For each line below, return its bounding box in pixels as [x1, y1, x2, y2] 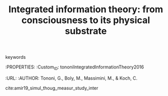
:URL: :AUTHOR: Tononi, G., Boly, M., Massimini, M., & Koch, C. [5, 75, 138, 81]
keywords [5, 54, 26, 60]
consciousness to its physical [21, 14, 151, 26]
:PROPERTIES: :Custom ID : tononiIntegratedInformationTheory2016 [5, 64, 144, 71]
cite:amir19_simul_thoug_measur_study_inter [5, 85, 99, 91]
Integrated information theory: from [8, 4, 163, 15]
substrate [64, 26, 107, 37]
